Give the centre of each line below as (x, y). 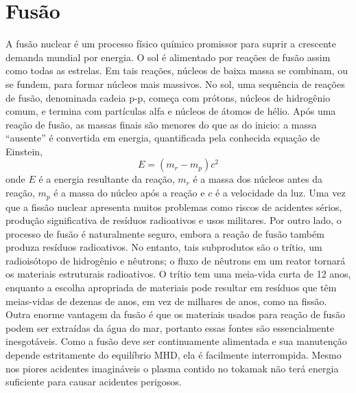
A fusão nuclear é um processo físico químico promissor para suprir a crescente (171, 44)
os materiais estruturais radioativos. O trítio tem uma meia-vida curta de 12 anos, (178, 274)
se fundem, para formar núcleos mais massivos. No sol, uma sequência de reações (175, 83)
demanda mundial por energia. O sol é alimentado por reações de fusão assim (168, 57)
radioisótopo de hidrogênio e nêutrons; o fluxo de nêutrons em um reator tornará (176, 260)
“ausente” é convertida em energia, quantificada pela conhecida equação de (163, 138)
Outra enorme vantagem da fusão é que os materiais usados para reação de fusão (175, 314)
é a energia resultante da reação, (107, 179)
